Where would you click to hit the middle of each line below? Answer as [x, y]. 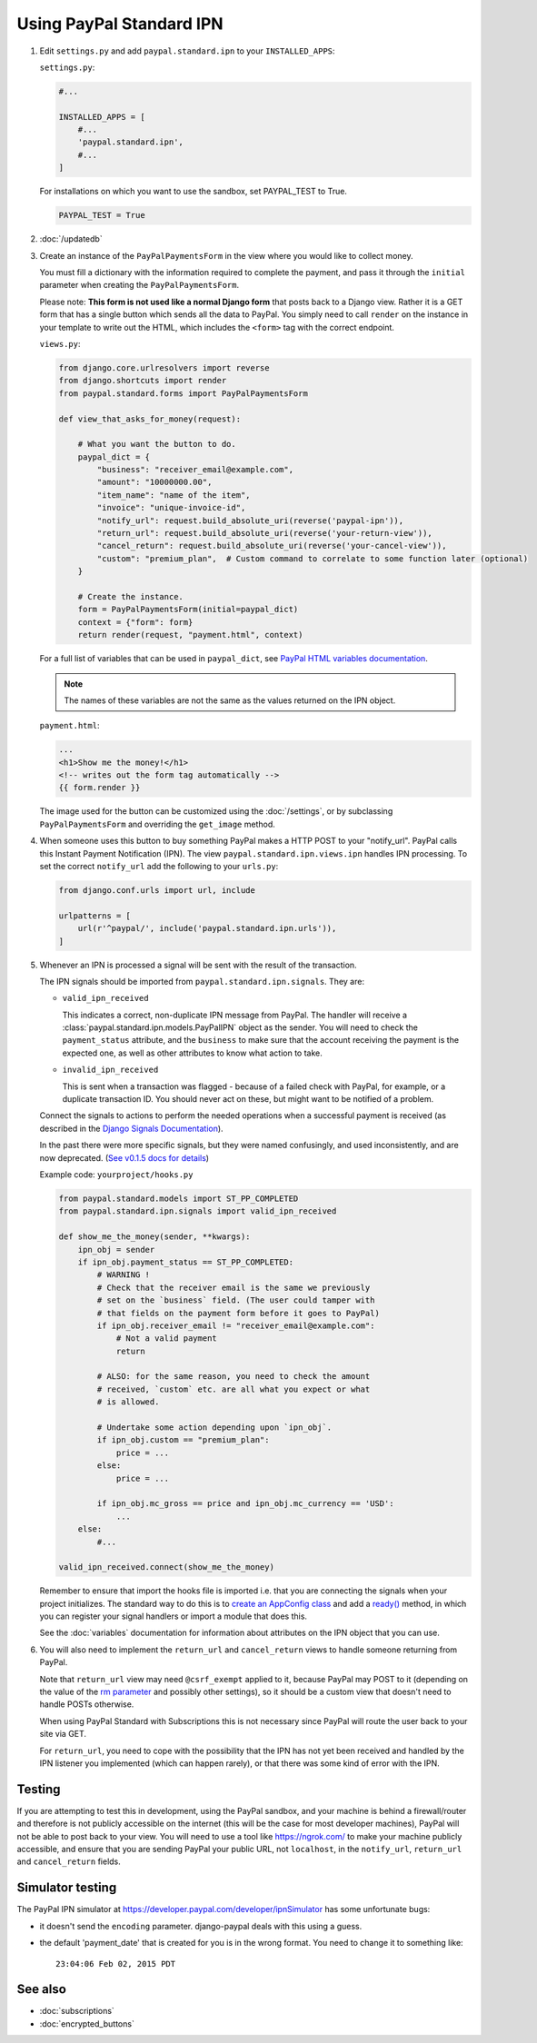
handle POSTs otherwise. [87, 1704]
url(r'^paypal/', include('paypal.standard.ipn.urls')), [207, 928]
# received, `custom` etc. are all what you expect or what [234, 1389]
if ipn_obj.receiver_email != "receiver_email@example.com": [236, 1325]
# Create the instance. [130, 596]
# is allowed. [128, 1402]
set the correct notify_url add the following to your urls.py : [159, 866]
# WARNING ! [123, 1275]
